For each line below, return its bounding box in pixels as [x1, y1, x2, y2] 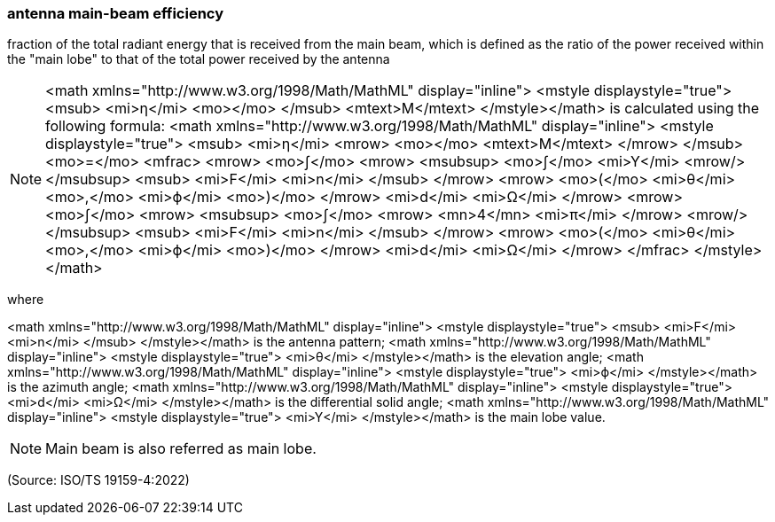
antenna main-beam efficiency [7, 4, 224, 22]
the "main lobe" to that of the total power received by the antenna [7, 51, 390, 67]
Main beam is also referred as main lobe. [45, 440, 317, 458]
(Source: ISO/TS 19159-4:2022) [7, 472, 190, 488]
